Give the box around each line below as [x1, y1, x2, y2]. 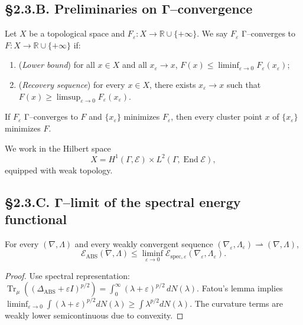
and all [122, 58, 147, 71]
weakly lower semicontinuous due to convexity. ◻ [5, 308, 184, 321]
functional [5, 210, 67, 228]
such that [226, 78, 261, 90]
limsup [56, 93, 81, 101]
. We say [197, 27, 228, 40]
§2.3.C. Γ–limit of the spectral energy [5, 192, 241, 211]
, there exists [149, 78, 196, 90]
